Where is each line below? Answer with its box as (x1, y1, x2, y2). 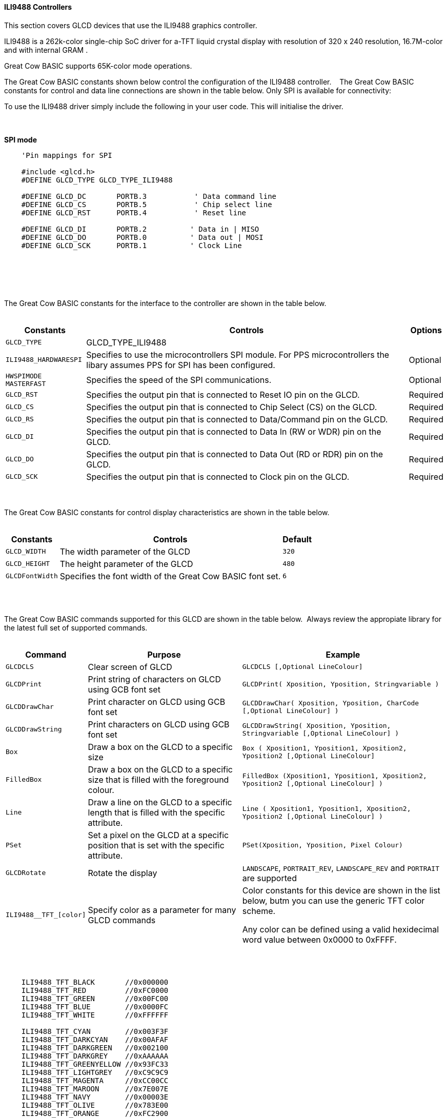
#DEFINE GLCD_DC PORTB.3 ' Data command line (21, 192, 277, 200)
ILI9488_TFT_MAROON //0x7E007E (21, 1084, 169, 1093)
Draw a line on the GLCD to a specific (88, 797, 232, 807)
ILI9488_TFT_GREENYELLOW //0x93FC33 (21, 1060, 169, 1068)
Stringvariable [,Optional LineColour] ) (242, 729, 399, 737)
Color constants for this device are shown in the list (242, 885, 440, 896)
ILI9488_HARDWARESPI (6, 356, 82, 364)
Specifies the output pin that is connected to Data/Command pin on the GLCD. (86, 414, 388, 424)
